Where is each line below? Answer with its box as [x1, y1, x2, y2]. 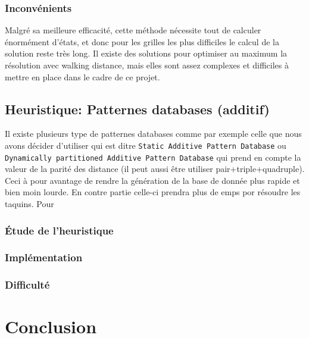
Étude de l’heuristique [5, 223, 114, 237]
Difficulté [5, 277, 50, 292]
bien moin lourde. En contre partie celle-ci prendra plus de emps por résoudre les [5, 186, 301, 198]
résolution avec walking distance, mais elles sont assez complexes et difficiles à [5, 59, 289, 71]
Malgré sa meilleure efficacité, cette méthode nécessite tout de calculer [5, 24, 261, 36]
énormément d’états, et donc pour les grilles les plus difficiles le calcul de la [5, 35, 279, 48]
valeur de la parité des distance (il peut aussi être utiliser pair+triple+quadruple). [5, 162, 305, 175]
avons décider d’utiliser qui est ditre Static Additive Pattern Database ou [5, 139, 286, 151]
